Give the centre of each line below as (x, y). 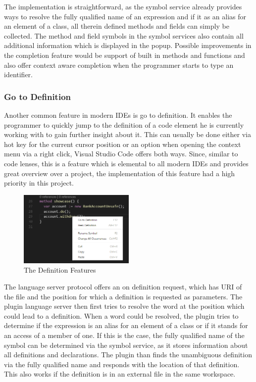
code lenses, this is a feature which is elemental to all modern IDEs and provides (126, 163)
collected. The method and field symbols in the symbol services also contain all (124, 35)
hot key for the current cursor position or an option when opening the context (123, 144)
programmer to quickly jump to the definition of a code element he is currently (124, 124)
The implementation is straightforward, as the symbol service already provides (123, 6)
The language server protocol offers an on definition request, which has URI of (123, 287)
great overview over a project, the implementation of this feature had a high (120, 173)
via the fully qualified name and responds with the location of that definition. (122, 364)
